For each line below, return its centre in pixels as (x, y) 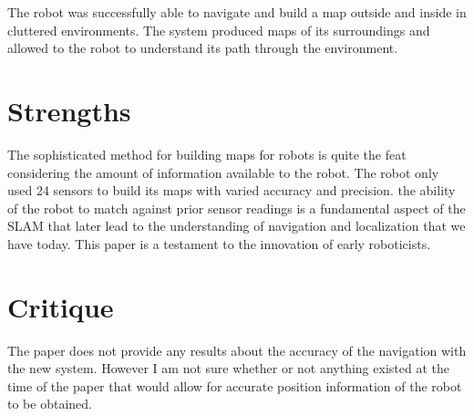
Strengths (69, 110)
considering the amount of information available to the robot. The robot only (223, 172)
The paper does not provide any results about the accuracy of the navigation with (237, 350)
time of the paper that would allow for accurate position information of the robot (235, 385)
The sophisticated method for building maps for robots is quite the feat (207, 154)
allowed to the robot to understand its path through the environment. (203, 48)
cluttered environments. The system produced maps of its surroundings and (219, 30)
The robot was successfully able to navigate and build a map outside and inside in (237, 12)
